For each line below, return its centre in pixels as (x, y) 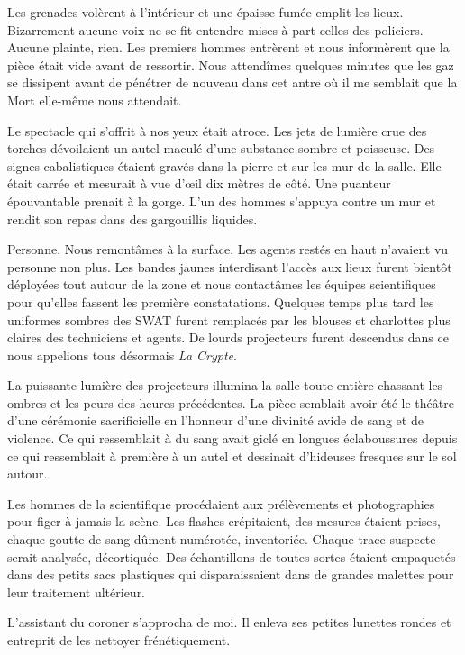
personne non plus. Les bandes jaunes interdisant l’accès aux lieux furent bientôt (230, 266)
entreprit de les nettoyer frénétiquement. (119, 640)
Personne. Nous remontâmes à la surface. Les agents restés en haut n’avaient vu (228, 249)
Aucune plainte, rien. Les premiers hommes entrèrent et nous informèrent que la (228, 47)
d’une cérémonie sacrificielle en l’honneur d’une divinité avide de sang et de (215, 420)
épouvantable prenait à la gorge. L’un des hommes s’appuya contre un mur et (222, 200)
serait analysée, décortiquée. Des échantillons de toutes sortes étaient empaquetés (232, 556)
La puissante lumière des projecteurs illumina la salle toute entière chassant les (225, 385)
